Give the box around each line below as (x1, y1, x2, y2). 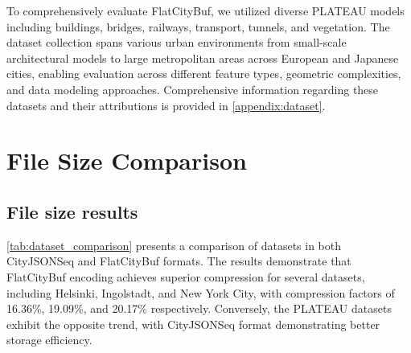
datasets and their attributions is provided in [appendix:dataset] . (6, 96, 326, 113)
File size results (6, 199, 138, 224)
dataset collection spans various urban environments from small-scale (6, 34, 347, 51)
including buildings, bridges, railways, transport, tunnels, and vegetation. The (6, 18, 390, 35)
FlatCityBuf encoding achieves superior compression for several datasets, (6, 268, 365, 285)
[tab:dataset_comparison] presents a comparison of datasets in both (6, 236, 341, 253)
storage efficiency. (6, 331, 92, 348)
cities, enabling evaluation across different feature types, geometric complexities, (6, 65, 401, 82)
